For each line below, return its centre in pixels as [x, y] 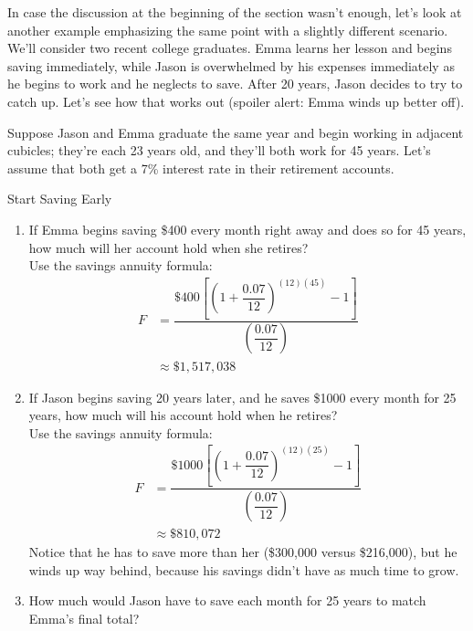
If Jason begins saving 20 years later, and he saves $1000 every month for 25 [242, 397]
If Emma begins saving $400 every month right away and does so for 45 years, [247, 229]
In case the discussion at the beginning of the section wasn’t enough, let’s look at [235, 12]
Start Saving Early [60, 199]
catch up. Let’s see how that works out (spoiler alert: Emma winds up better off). [236, 101]
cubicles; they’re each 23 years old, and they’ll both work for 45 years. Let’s [219, 150]
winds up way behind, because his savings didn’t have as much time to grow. [244, 569]
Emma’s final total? [84, 618]
